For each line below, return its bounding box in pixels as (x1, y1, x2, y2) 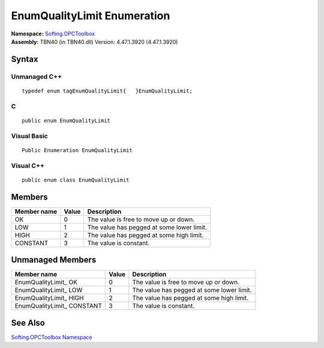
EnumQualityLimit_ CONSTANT (14, 302, 102, 310)
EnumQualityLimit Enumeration (11, 9, 170, 22)
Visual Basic (11, 132, 48, 140)
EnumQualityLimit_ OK (14, 278, 78, 287)
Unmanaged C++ (11, 72, 62, 81)
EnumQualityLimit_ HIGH (14, 294, 84, 302)
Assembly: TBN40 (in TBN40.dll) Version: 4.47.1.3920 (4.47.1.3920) (11, 38, 178, 45)
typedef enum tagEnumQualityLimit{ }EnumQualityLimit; (22, 87, 193, 94)
